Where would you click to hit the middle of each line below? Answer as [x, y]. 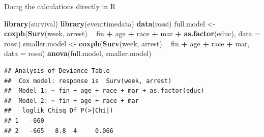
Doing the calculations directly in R [60, 6]
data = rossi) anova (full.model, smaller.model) [78, 53]
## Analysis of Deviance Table [57, 71]
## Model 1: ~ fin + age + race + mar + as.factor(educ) [104, 91]
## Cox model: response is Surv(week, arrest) [88, 81]
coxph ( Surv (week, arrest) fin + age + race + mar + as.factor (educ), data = [132, 33]
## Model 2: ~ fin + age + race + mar [71, 101]
